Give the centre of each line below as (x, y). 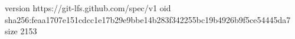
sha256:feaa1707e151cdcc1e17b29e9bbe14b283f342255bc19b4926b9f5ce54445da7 (148, 19)
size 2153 (21, 31)
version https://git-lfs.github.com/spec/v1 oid (88, 8)
